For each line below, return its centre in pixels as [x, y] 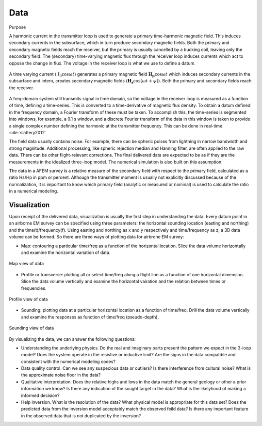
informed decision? [40, 395]
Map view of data [26, 264]
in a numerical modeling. [33, 191]
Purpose [17, 27]
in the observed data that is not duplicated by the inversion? [81, 416]
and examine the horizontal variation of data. [66, 252]
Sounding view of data [32, 328]
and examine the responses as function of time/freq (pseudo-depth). [90, 317]
